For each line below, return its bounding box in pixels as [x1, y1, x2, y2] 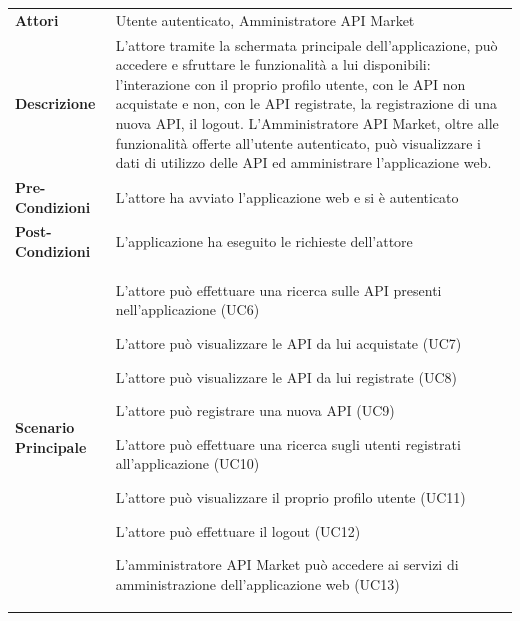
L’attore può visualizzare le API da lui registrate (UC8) [115, 366, 458, 387]
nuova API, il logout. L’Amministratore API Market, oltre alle [115, 112, 499, 133]
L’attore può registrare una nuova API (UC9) [115, 400, 395, 421]
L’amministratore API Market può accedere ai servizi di [115, 554, 459, 575]
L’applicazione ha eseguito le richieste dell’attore [115, 231, 413, 252]
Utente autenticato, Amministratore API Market [115, 9, 415, 30]
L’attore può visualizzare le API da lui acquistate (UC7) [115, 333, 462, 354]
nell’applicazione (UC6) [115, 299, 260, 320]
